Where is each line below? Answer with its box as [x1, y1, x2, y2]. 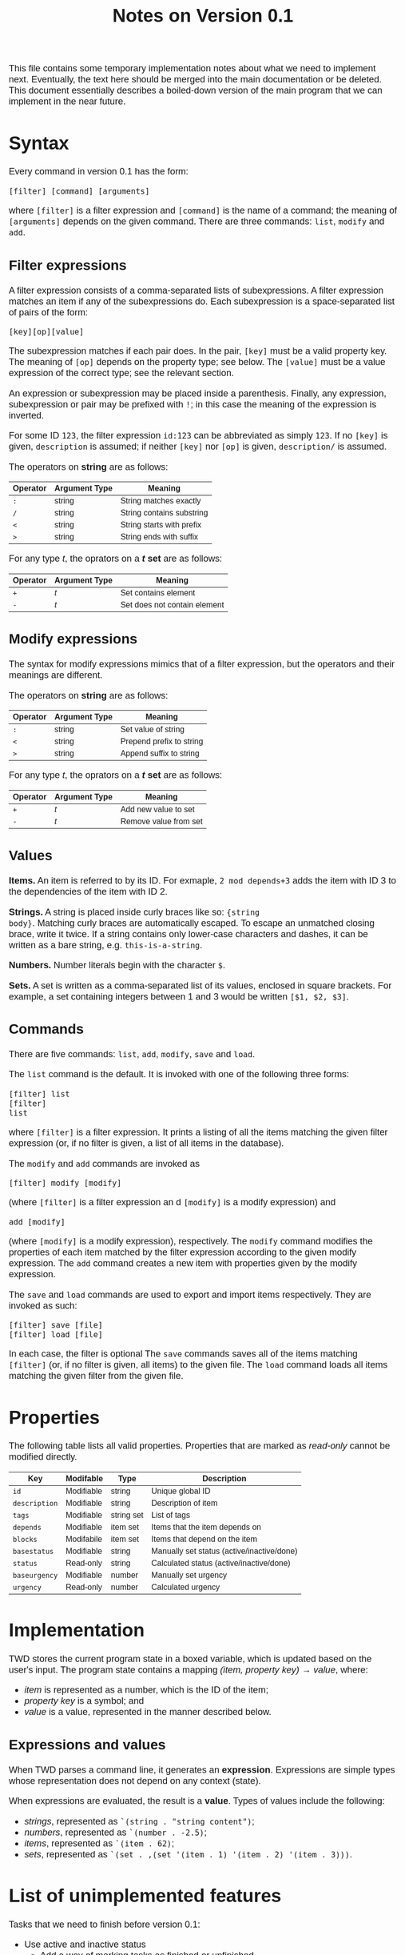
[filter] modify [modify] [8, 1177, 122, 1188]
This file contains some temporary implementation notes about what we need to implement [8, 62, 376, 74]
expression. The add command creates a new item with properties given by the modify [8, 1257, 358, 1269]
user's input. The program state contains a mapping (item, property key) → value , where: [8, 1664, 368, 1676]
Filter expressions [8, 257, 127, 274]
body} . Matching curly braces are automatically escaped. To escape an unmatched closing [8, 917, 375, 928]
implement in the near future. [8, 95, 126, 107]
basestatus [12, 1547, 54, 1556]
